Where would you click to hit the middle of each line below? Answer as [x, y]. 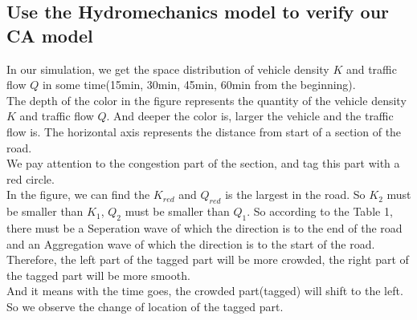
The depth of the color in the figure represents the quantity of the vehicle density [206, 100]
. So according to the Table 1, [320, 211]
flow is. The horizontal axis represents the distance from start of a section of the [204, 131]
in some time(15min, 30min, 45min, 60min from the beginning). [199, 85]
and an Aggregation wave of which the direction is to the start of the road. [191, 243]
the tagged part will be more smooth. [98, 275]
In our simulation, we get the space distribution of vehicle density [168, 69]
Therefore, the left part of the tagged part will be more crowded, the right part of [208, 259]
